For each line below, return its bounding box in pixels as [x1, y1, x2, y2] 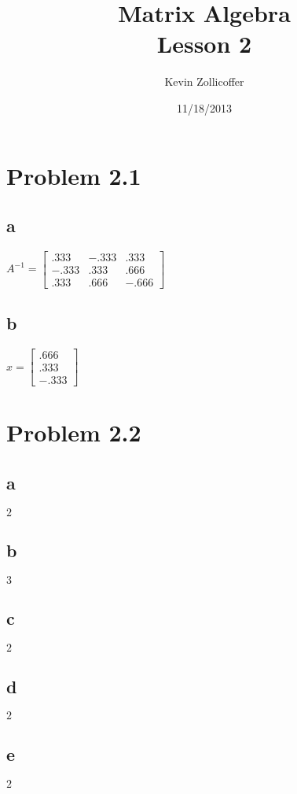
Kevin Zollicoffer [164, 73, 244, 90]
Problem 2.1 [6, 159, 141, 191]
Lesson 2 [156, 28, 252, 60]
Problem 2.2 [6, 416, 141, 449]
